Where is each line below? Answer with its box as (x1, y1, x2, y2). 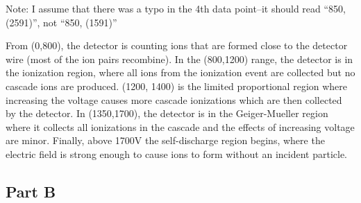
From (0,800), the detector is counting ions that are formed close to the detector (6, 38, 348, 53)
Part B (6, 180, 56, 202)
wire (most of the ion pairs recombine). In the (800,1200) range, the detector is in (6, 51, 353, 66)
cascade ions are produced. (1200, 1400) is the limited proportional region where (6, 78, 348, 93)
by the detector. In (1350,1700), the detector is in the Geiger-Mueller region (6, 106, 328, 121)
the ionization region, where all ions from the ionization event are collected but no (6, 65, 355, 80)
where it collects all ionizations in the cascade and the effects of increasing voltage (6, 119, 355, 134)
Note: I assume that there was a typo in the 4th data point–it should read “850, (6, 1, 346, 15)
